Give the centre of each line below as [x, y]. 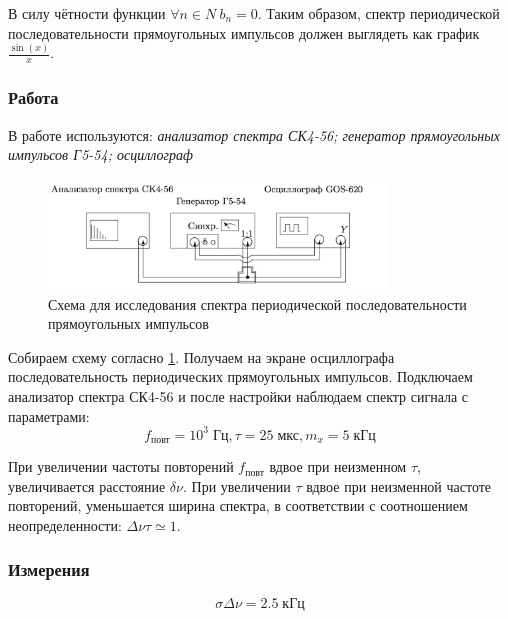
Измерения [49, 569]
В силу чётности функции [87, 13]
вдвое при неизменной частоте [399, 485]
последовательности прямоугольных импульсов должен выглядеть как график [244, 32]
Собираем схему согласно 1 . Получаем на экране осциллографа [201, 356]
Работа [33, 97]
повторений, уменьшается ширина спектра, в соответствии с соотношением [238, 505]
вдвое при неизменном [338, 466]
